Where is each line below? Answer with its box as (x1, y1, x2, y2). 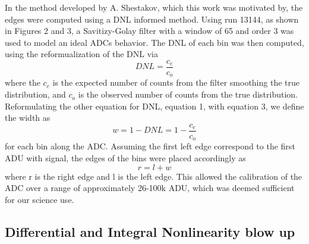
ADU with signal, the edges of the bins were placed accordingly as (5, 151, 246, 164)
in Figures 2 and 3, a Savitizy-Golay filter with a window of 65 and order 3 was (5, 24, 294, 37)
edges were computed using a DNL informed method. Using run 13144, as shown (5, 12, 299, 25)
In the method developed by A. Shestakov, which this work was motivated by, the (5, 1, 303, 13)
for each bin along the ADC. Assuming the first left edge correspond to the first (5, 140, 295, 152)
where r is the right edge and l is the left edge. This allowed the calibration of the (5, 170, 302, 182)
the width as (5, 111, 51, 124)
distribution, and (5, 88, 66, 101)
